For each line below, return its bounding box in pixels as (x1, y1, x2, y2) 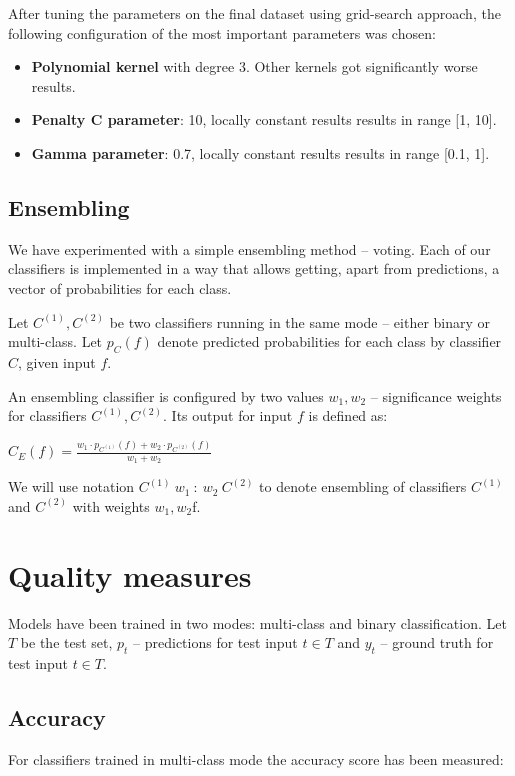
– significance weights (370, 385, 502, 406)
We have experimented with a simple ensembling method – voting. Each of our (8, 238, 491, 259)
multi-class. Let (8, 331, 103, 352)
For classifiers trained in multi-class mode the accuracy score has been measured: (8, 748, 504, 769)
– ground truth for (380, 632, 494, 653)
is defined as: (308, 405, 388, 426)
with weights (72, 495, 150, 516)
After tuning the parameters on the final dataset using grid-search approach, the (8, 3, 501, 23)
